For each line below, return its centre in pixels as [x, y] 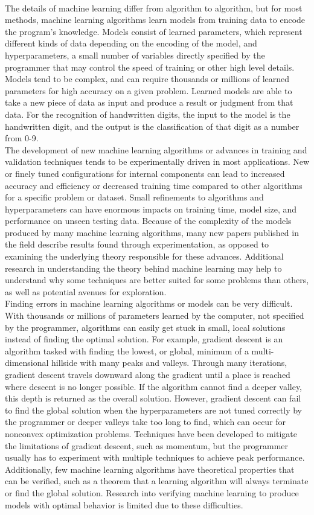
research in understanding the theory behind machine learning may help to [143, 268]
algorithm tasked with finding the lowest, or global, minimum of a [127, 350]
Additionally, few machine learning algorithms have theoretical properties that [150, 469]
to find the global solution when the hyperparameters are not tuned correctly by [153, 410]
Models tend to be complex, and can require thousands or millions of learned [147, 79]
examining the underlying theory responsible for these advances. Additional [144, 256]
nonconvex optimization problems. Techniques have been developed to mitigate [151, 433]
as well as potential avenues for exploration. [86, 291]
